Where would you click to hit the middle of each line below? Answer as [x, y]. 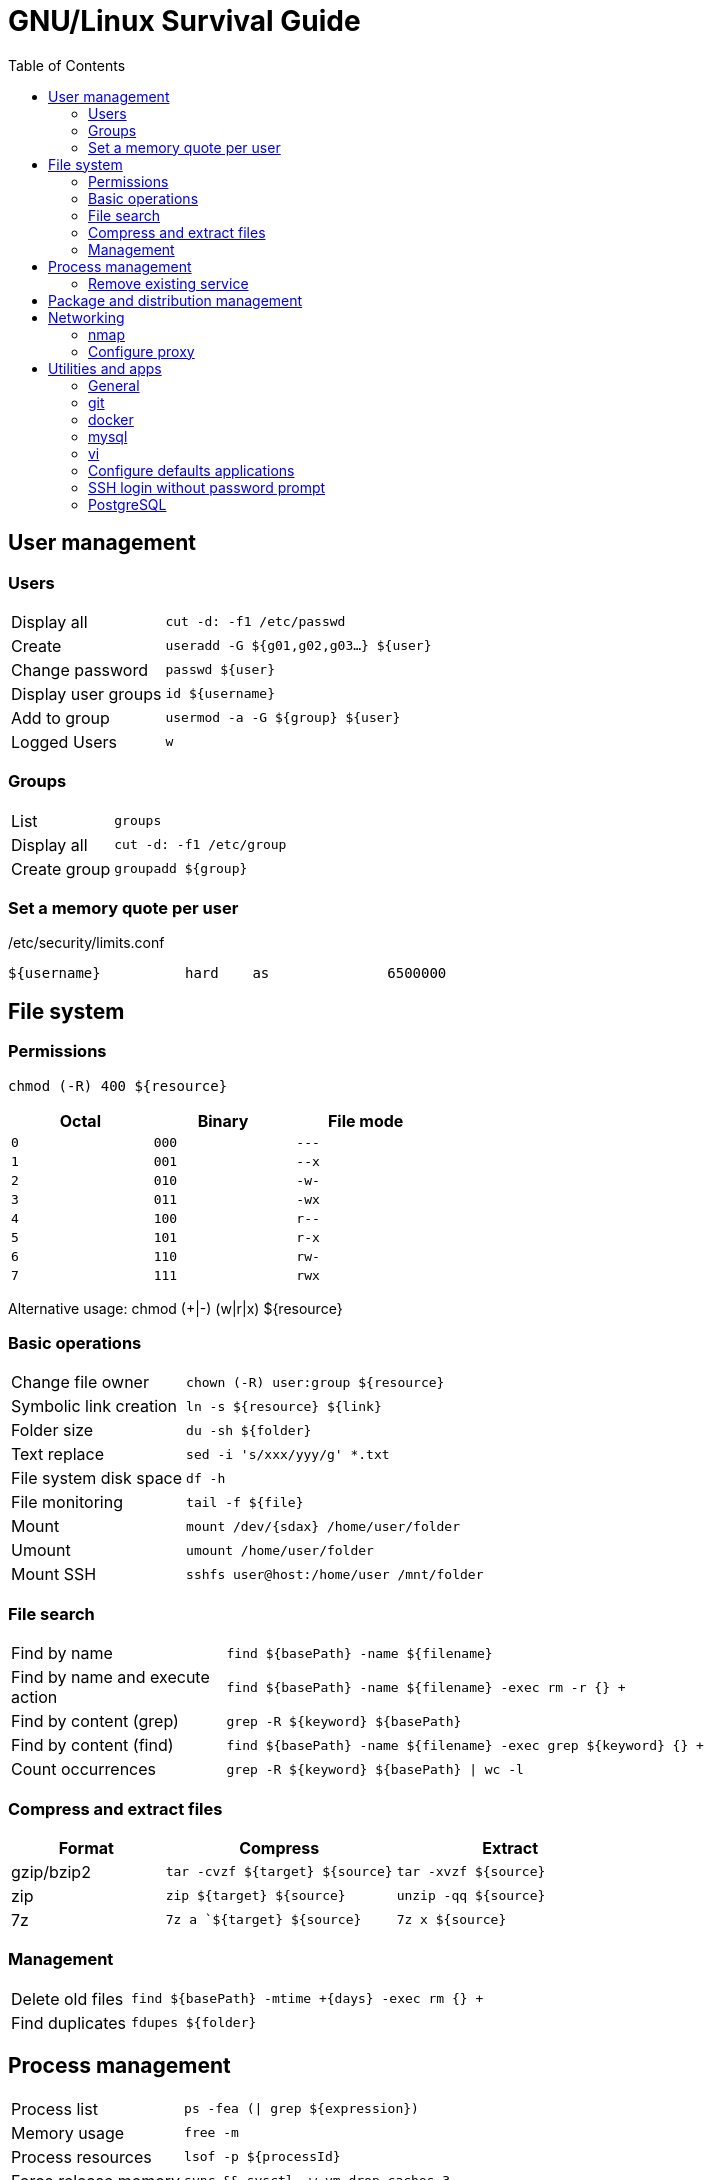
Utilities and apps [105, 368]
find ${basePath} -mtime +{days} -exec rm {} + [307, 1999]
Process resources [81, 2156]
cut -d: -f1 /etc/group [200, 845]
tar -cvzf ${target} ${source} [279, 1872]
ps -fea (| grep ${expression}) [301, 2109]
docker [111, 419]
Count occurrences [83, 1769]
